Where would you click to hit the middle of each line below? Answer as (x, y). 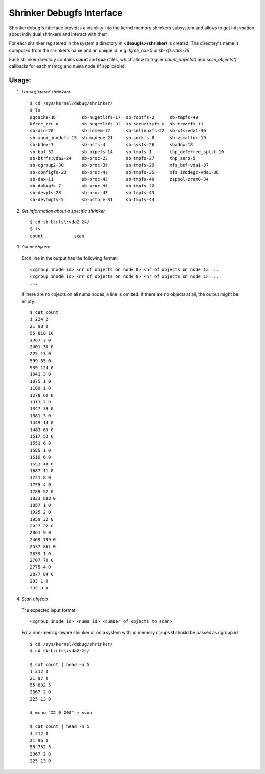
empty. (28, 301)
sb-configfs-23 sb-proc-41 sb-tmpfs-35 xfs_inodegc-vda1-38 (125, 172)
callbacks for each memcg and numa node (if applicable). (67, 66)
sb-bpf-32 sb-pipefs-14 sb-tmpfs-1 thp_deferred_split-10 (127, 152)
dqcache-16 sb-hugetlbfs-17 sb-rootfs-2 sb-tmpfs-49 (114, 117)
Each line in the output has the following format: (70, 258)
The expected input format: (49, 610)
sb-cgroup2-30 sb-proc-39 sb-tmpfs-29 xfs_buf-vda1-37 (119, 165)
